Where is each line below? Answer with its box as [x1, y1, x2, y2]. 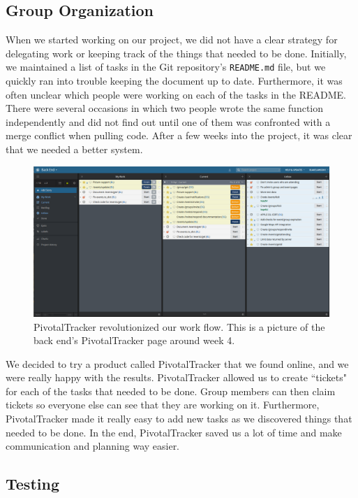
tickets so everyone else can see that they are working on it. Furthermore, [6, 397, 320, 412]
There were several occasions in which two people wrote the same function [6, 101, 323, 115]
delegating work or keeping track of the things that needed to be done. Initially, [6, 45, 347, 60]
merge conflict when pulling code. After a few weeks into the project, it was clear [6, 128, 352, 143]
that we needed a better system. [6, 142, 143, 157]
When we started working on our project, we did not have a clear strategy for [6, 32, 338, 47]
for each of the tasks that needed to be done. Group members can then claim [6, 383, 336, 398]
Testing [6, 473, 59, 495]
